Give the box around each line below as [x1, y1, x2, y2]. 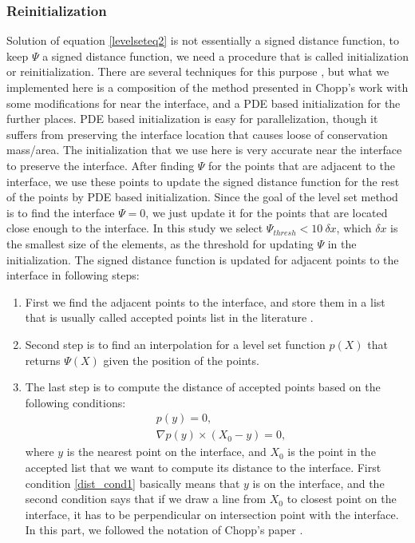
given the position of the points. [103, 351, 259, 368]
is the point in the [287, 443, 376, 460]
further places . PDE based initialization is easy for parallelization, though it [6, 110, 378, 127]
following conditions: [25, 394, 126, 410]
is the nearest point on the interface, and [66, 443, 267, 460]
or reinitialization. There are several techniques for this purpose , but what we [6, 63, 389, 80]
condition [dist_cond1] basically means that [25, 474, 240, 491]
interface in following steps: [6, 267, 140, 283]
